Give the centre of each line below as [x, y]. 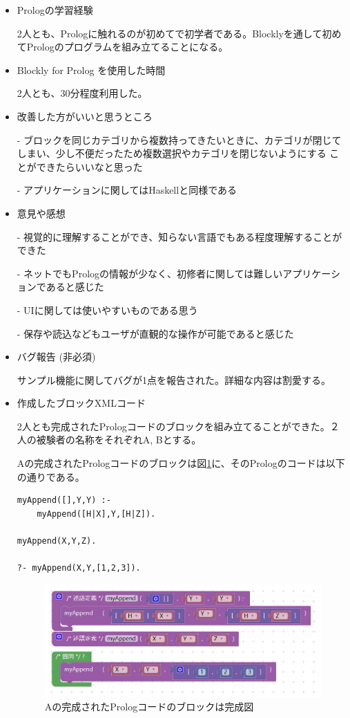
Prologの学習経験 [55, 10]
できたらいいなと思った [89, 166]
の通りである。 [51, 476]
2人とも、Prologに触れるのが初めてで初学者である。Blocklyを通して [169, 33]
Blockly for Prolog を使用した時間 [91, 70]
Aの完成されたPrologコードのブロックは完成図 [149, 707]
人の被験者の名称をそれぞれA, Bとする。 [109, 440]
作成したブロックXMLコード [81, 403]
